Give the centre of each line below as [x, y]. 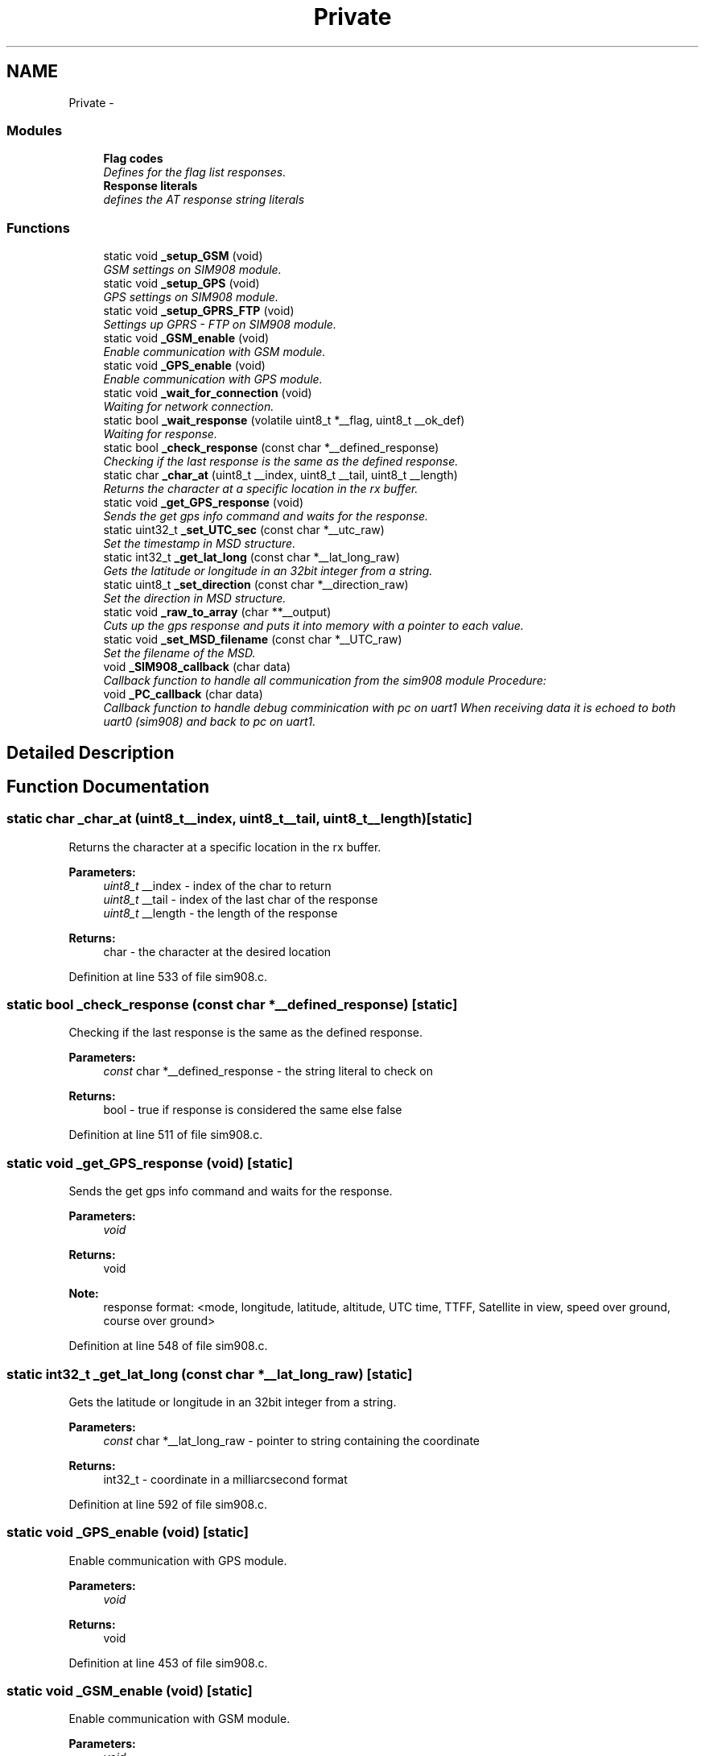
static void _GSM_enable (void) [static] [130, 1691]
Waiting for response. [160, 434]
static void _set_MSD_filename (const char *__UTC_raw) [253, 640]
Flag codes [133, 159]
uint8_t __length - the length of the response [221, 913]
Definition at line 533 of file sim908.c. [168, 976]
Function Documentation [108, 786]
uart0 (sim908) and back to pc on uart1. [210, 722]
